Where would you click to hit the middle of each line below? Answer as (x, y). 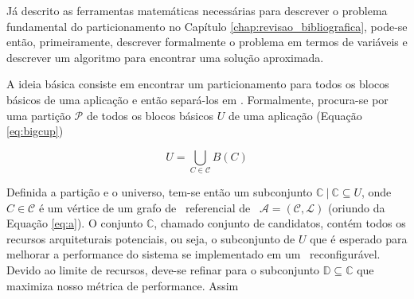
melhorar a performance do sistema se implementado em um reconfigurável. (193, 254)
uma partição (39, 115)
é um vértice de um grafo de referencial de (145, 207)
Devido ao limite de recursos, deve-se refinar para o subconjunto (163, 270)
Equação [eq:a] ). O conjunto (75, 223)
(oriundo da (356, 207)
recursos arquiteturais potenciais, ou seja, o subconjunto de (151, 238)
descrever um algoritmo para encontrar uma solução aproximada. (165, 57)
